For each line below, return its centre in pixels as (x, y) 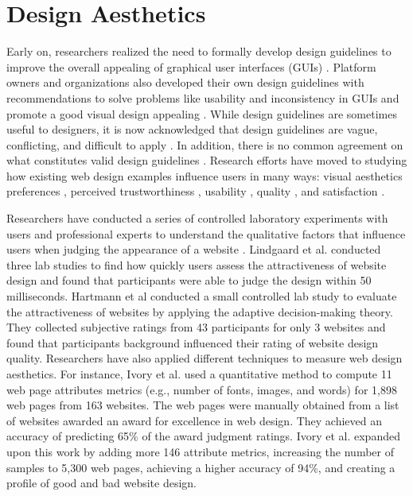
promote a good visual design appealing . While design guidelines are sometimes (202, 113)
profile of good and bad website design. (101, 483)
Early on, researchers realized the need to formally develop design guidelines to (199, 51)
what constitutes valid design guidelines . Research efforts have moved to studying (207, 160)
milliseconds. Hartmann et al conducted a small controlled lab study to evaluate (202, 296)
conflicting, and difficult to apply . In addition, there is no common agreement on (205, 144)
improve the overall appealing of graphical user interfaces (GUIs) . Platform (191, 66)
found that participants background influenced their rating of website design (193, 342)
